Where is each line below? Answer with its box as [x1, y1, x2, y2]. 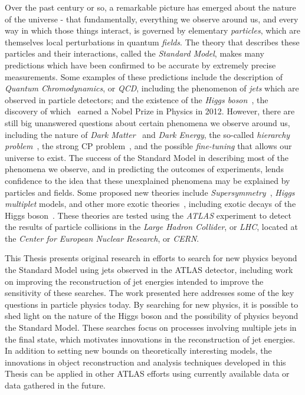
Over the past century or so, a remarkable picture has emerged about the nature [5, 1, 296, 13]
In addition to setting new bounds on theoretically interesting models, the [5, 344, 272, 357]
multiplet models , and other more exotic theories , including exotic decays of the [5, 197, 296, 210]
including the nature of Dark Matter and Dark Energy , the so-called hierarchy [5, 128, 290, 140]
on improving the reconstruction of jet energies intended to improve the [5, 275, 264, 287]
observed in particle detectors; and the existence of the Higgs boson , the [5, 93, 268, 106]
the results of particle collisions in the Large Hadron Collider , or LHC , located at [5, 220, 298, 233]
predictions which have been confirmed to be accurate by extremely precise [5, 58, 276, 71]
